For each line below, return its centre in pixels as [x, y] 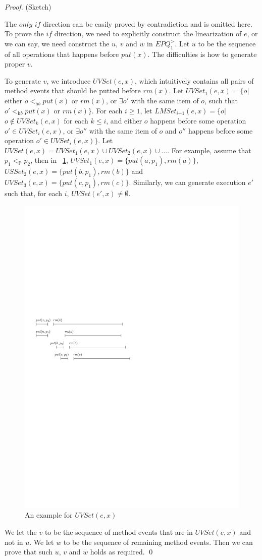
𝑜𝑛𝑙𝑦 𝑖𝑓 [30, 24]
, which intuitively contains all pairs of [194, 80]
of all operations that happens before [62, 54]
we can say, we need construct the [57, 43]
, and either [124, 120]
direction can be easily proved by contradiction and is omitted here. [148, 23]
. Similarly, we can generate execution [187, 182]
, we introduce [69, 80]
